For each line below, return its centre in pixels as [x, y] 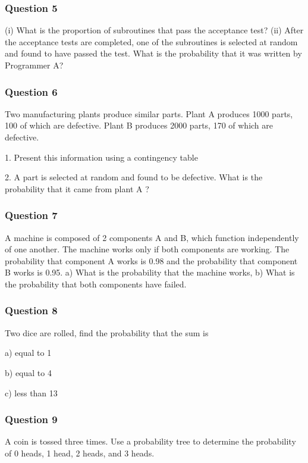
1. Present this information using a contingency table [101, 157]
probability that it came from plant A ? [77, 188]
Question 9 [31, 419]
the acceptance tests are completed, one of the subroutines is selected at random [151, 41]
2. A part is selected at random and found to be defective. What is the [134, 177]
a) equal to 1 [28, 353]
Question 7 [31, 215]
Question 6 [31, 91]
